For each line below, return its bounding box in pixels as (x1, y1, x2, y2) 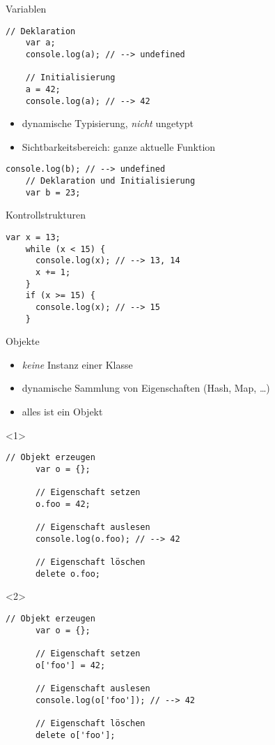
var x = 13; (6, 232, 61, 242)
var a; (25, 38, 56, 48)
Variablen (6, 1, 47, 15)
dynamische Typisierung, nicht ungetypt (22, 116, 194, 131)
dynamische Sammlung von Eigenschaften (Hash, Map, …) (22, 381, 270, 395)
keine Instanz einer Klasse (22, 357, 133, 371)
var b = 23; (25, 187, 81, 198)
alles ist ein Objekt (22, 404, 103, 418)
